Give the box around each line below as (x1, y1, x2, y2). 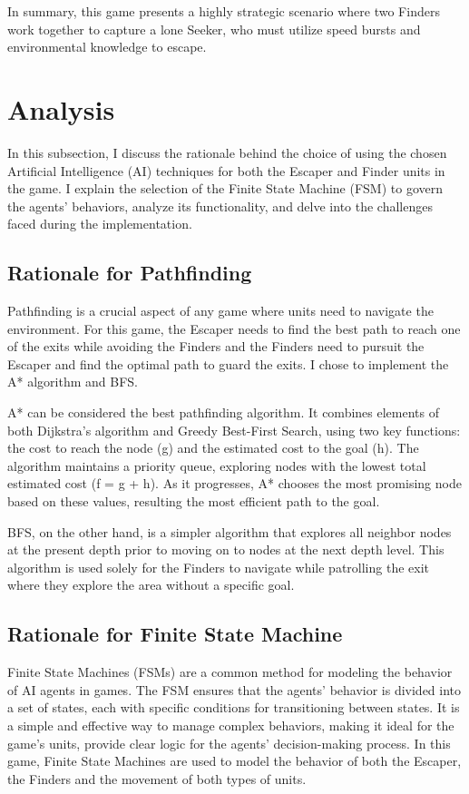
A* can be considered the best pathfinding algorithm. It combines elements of (7, 403, 439, 422)
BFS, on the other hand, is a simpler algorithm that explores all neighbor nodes (7, 522, 452, 541)
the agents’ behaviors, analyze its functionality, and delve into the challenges (7, 196, 433, 215)
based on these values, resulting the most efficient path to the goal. (7, 492, 380, 511)
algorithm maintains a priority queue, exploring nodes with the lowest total (7, 456, 426, 475)
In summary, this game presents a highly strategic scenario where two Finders (7, 2, 440, 20)
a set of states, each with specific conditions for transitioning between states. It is (7, 698, 460, 717)
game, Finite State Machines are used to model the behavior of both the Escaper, (7, 751, 462, 770)
